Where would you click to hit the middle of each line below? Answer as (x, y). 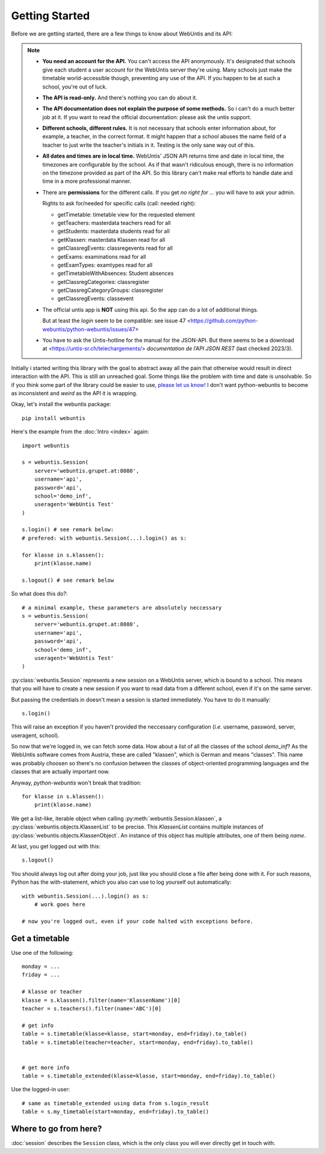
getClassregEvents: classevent (96, 298)
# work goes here (60, 904)
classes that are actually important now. (60, 772)
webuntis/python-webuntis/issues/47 (89, 329)
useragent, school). (35, 735)
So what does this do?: (39, 594)
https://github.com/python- (224, 321)
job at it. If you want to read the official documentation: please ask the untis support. (147, 117)
